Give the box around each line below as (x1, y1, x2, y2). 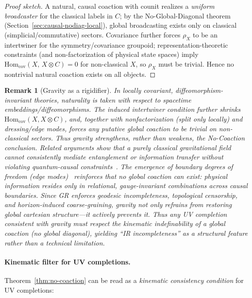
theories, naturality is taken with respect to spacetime (34, 94, 191, 105)
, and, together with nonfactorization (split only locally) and (64, 113, 243, 123)
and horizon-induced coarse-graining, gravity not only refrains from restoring (4, 199, 232, 210)
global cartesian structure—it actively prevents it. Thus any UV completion (4, 209, 227, 219)
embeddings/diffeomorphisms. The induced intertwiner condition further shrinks (4, 104, 241, 114)
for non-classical (80, 58, 128, 69)
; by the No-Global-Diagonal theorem (119, 10, 231, 20)
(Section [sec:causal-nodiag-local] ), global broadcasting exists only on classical (4, 20, 237, 30)
